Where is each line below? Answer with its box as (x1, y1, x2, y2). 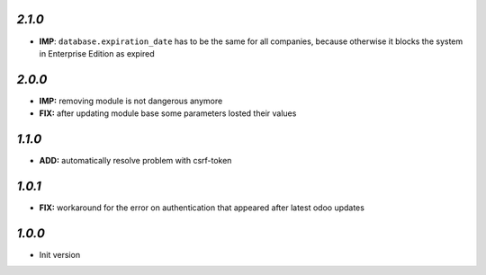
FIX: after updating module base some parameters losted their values (39, 108, 297, 119)
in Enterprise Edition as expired (39, 48, 155, 58)
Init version (39, 249, 81, 260)
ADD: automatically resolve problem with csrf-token (39, 155, 232, 166)
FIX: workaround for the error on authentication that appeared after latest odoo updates (39, 202, 364, 213)
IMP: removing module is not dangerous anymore (39, 95, 223, 106)
